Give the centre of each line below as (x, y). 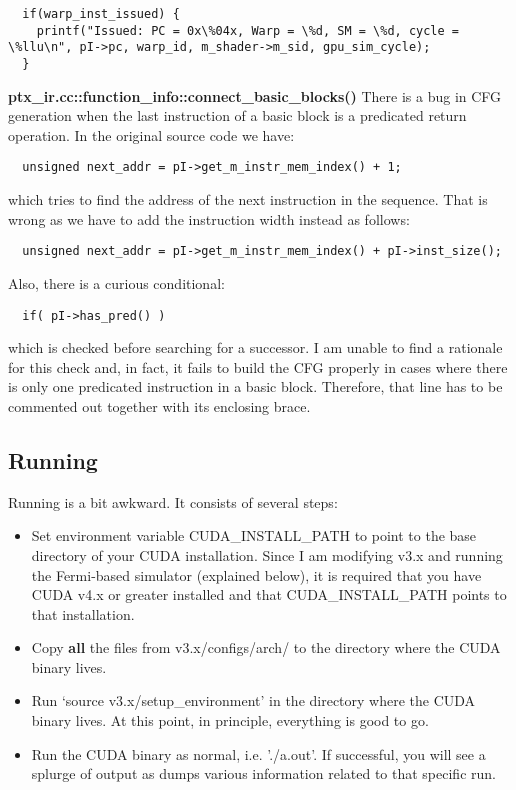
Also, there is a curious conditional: (116, 282)
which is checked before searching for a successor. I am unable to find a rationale (255, 347)
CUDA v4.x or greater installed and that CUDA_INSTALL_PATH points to (269, 594)
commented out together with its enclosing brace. (159, 405)
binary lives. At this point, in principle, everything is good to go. (230, 720)
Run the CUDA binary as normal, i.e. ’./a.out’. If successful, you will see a (258, 753)
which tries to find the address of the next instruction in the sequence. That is (248, 199)
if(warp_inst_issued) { (101, 14)
